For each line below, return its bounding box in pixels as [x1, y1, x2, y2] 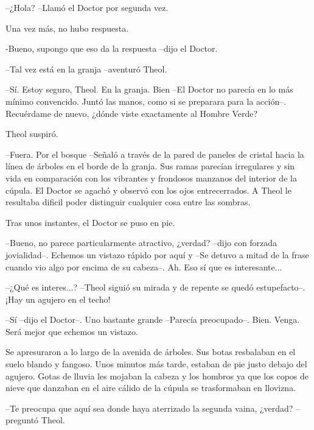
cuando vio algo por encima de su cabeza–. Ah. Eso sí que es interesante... [5, 260, 282, 273]
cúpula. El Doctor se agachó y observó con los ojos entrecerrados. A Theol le [5, 183, 291, 196]
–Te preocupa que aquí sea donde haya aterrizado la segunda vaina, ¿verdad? [5, 401, 293, 414]
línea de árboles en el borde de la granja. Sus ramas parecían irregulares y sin [5, 160, 295, 172]
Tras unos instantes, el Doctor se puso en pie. [5, 216, 175, 228]
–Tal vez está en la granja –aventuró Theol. [5, 62, 167, 75]
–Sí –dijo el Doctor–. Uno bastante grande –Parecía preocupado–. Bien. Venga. [5, 313, 300, 326]
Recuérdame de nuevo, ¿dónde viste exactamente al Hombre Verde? [5, 107, 258, 119]
